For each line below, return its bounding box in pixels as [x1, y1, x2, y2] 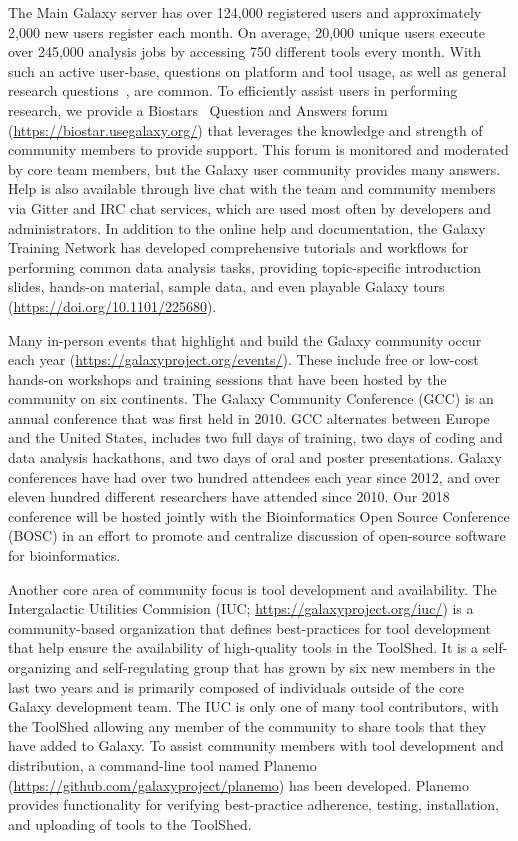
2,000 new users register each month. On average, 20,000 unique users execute [8, 21, 485, 42]
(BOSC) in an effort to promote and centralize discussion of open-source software [8, 525, 506, 546]
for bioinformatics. [8, 545, 121, 566]
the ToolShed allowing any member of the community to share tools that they [8, 715, 487, 736]
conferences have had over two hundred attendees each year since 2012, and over [8, 466, 500, 487]
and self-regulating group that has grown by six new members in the [75, 657, 496, 677]
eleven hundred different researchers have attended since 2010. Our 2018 [8, 486, 450, 507]
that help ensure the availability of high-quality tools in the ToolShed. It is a [8, 637, 479, 658]
